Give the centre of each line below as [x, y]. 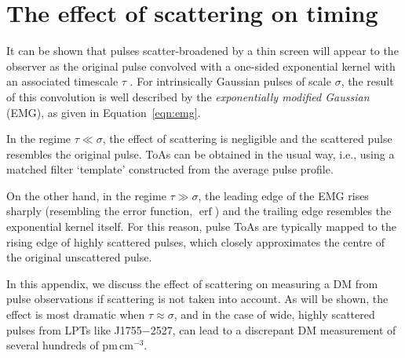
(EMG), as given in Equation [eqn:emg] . [104, 112]
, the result [367, 81]
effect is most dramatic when [76, 314]
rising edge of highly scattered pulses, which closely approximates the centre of [196, 241]
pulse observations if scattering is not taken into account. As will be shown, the [197, 299]
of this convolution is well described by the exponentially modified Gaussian [188, 96]
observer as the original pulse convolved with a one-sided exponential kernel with [201, 66]
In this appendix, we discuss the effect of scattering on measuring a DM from [192, 283]
